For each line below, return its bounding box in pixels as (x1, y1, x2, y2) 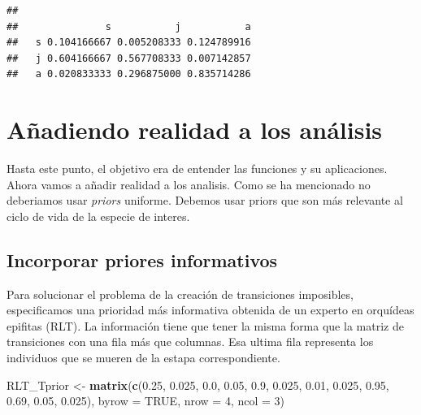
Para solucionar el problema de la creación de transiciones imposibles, (7, 285, 354, 302)
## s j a (7, 20, 251, 32)
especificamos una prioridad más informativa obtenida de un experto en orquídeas (7, 301, 414, 318)
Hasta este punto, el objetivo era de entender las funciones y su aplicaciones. (7, 160, 388, 177)
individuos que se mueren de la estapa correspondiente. (7, 349, 280, 366)
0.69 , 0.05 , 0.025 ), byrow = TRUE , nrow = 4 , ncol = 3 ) (7, 392, 285, 409)
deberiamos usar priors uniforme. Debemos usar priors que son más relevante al (7, 192, 403, 209)
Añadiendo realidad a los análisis (7, 113, 383, 146)
